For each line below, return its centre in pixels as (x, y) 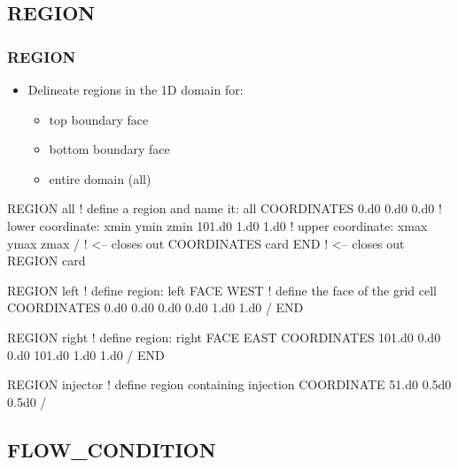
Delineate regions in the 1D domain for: (136, 89)
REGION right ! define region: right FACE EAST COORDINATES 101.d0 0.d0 (224, 337)
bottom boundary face (109, 149)
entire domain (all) (100, 178)
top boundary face (99, 119)
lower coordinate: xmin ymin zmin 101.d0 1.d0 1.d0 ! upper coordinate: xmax (217, 225)
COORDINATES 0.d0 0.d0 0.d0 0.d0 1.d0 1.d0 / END (155, 307)
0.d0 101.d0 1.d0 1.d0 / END (86, 354)
